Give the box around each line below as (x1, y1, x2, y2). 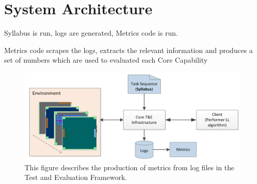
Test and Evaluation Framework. (25, 172, 127, 182)
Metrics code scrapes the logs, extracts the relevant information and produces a (4, 44, 253, 55)
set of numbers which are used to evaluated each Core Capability (4, 55, 208, 65)
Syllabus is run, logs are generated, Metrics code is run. (4, 28, 178, 38)
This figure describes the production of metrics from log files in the (25, 162, 235, 172)
